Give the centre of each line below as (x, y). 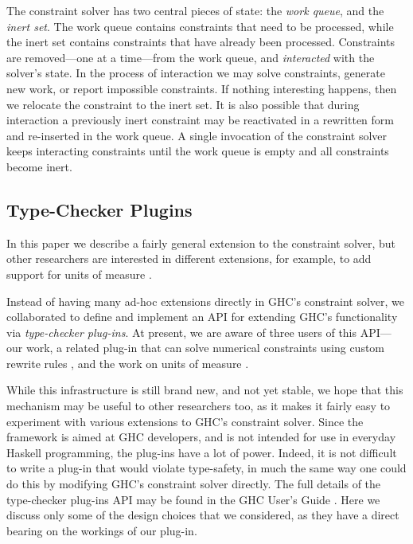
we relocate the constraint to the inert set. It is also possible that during (183, 104)
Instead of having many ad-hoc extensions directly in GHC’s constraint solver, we (205, 301)
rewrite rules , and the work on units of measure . (128, 363)
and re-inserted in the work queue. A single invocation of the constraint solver (197, 135)
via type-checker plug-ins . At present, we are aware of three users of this (182, 332)
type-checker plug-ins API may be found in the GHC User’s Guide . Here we (193, 499)
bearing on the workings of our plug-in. (102, 530)
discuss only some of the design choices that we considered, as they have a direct (203, 515)
